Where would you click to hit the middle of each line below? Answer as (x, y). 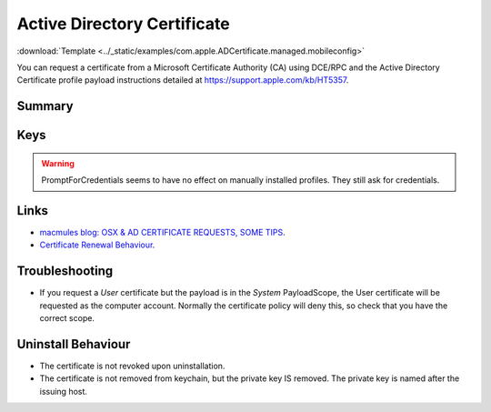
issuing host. (64, 391)
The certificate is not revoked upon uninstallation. (132, 366)
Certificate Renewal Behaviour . (97, 245)
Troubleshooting (65, 271)
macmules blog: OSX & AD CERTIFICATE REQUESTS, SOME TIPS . (162, 233)
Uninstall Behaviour (74, 344)
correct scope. (67, 318)
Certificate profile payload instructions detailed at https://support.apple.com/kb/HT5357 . (183, 80)
